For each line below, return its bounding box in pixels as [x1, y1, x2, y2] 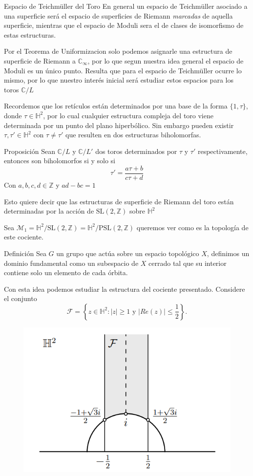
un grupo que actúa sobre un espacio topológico [56, 248, 199, 258]
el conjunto [4, 293, 37, 303]
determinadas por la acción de [4, 206, 94, 216]
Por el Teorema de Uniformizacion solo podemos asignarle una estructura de [4, 46, 232, 56]
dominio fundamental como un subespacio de [4, 258, 139, 268]
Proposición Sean [4, 146, 55, 156]
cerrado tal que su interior [148, 258, 227, 268]
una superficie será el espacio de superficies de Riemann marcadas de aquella [4, 10, 233, 21]
